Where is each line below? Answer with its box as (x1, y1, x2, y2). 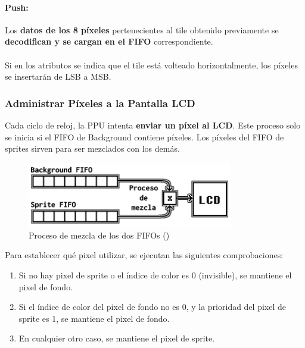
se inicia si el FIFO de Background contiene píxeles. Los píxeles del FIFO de (5, 130, 284, 143)
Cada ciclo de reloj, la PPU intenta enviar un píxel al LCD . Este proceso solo (5, 118, 301, 131)
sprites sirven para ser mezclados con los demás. (5, 142, 180, 155)
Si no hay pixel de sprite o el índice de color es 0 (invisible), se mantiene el (18, 269, 292, 281)
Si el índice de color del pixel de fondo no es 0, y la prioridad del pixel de (18, 300, 287, 313)
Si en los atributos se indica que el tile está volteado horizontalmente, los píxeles (5, 58, 298, 71)
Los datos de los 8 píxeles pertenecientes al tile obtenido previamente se (5, 23, 279, 36)
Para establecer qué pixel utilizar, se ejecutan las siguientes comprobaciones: (5, 249, 284, 261)
